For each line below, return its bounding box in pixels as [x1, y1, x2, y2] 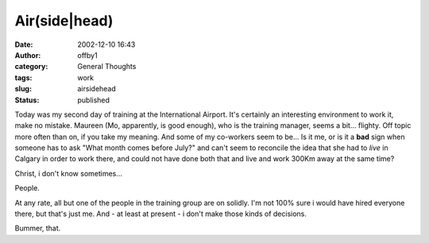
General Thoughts [77, 62, 137, 71]
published [77, 95, 110, 105]
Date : [14, 40, 33, 49]
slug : [14, 84, 32, 94]
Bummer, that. [14, 223, 61, 233]
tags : [14, 72, 33, 83]
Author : [14, 50, 41, 60]
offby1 [77, 50, 99, 60]
